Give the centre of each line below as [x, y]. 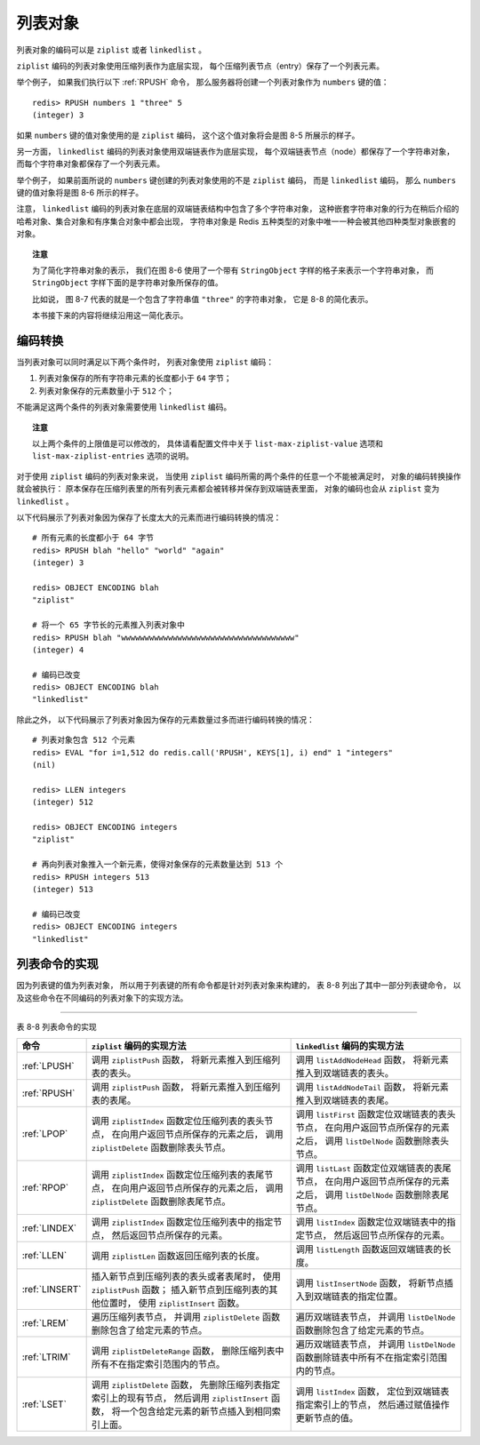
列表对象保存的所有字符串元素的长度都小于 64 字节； [135, 379]
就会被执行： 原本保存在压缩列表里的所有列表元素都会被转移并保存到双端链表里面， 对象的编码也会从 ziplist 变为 [228, 489]
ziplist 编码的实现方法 [139, 1046]
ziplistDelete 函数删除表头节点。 [161, 1147]
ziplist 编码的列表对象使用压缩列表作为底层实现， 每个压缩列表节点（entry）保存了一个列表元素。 [200, 66]
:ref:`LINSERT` [52, 1289]
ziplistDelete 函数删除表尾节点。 [161, 1202]
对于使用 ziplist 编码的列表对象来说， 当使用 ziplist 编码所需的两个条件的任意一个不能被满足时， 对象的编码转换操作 [239, 476]
